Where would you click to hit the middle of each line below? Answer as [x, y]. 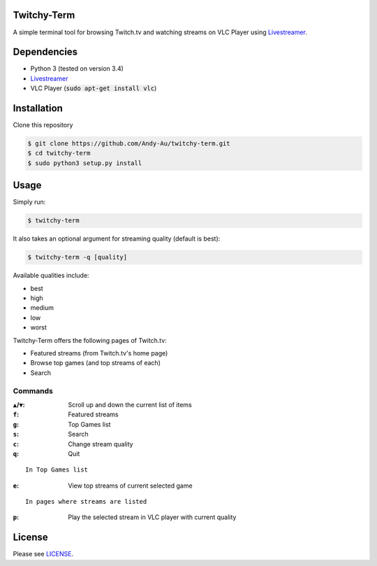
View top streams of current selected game [130, 486]
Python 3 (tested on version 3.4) [77, 69]
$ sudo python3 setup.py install [85, 163]
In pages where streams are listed [86, 502]
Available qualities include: [51, 276]
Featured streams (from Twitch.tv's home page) [99, 353]
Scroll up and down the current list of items [130, 404]
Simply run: [29, 202]
